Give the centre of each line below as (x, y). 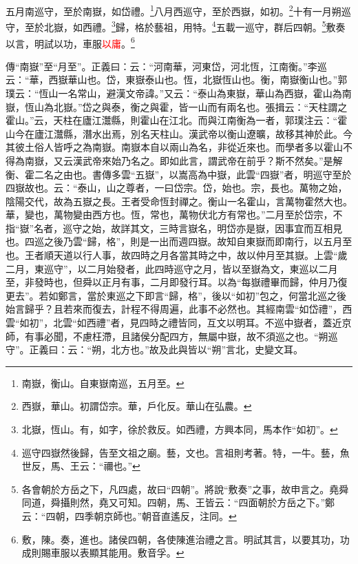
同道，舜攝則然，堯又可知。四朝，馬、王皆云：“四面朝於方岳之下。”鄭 (178, 502)
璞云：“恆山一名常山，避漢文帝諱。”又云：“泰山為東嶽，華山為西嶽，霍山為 (174, 93)
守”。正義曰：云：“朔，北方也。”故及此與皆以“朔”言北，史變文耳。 (155, 349)
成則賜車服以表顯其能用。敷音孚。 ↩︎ (103, 553)
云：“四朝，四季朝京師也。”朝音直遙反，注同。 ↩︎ (129, 515)
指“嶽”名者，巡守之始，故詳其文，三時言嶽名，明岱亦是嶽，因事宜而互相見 (174, 228)
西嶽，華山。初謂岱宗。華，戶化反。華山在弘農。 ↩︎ (137, 406)
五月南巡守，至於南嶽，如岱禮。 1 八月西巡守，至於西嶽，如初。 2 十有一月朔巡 (178, 10)
